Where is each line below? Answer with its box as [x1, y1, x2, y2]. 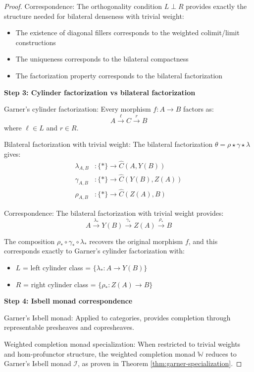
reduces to [205, 348, 237, 359]
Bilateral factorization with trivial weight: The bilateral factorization [4, 139, 213, 149]
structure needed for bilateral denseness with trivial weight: [4, 10, 184, 21]
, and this [188, 236, 218, 246]
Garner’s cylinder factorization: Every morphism [4, 104, 151, 114]
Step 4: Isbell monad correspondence [4, 296, 133, 306]
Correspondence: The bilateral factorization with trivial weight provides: [4, 208, 224, 218]
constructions [15, 37, 56, 47]
